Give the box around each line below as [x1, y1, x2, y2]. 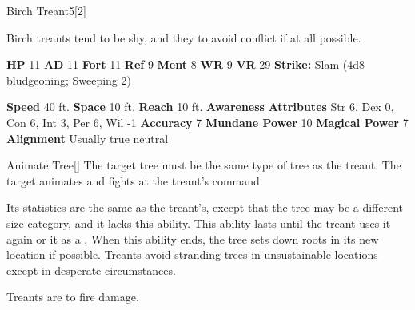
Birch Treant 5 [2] [6, 2, 86, 18]
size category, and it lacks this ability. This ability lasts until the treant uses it [6, 214, 391, 231]
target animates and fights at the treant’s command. [6, 172, 263, 189]
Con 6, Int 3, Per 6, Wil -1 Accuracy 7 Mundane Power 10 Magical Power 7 [6, 113, 409, 130]
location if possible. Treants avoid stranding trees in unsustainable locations [6, 246, 378, 263]
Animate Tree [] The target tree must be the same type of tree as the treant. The [6, 157, 401, 173]
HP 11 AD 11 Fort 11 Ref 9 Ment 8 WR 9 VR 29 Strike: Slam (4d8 [6, 56, 365, 73]
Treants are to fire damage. [6, 288, 139, 305]
